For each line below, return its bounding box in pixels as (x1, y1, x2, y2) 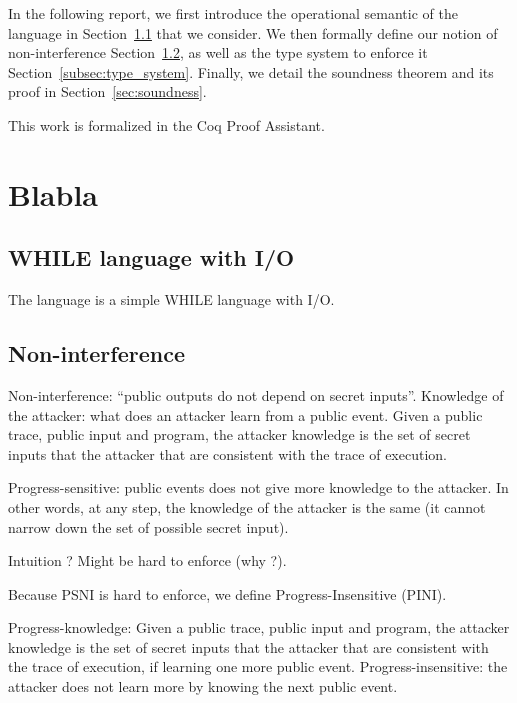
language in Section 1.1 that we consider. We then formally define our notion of (8, 22, 498, 43)
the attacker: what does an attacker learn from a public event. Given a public (8, 404, 483, 425)
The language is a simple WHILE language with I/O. (8, 289, 335, 310)
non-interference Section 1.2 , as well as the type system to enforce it (8, 42, 428, 63)
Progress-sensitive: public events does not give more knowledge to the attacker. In (8, 477, 509, 498)
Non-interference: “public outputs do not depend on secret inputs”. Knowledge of (8, 384, 504, 405)
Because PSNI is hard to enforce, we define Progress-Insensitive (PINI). (8, 583, 447, 604)
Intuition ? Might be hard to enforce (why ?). (8, 550, 287, 571)
